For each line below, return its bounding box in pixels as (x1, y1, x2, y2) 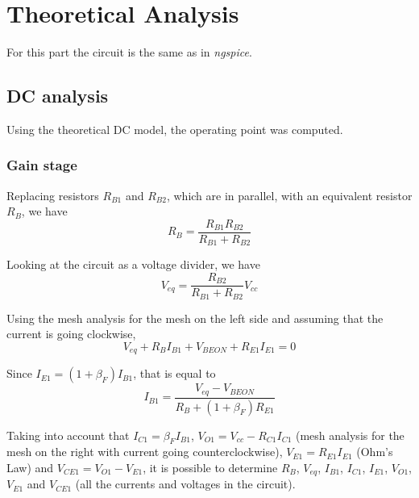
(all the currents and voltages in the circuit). (75, 475, 296, 492)
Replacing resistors (6, 186, 99, 203)
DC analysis (6, 83, 109, 108)
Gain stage (6, 155, 77, 175)
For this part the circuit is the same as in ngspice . (6, 44, 252, 61)
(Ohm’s (356, 443, 393, 460)
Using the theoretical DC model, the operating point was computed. (6, 120, 343, 137)
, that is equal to (133, 365, 216, 382)
